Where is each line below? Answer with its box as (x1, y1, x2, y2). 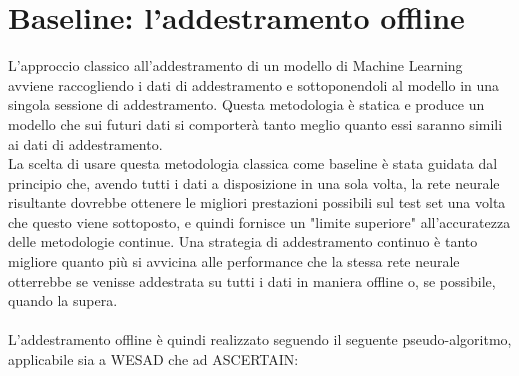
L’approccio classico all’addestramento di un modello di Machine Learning (8, 55, 463, 76)
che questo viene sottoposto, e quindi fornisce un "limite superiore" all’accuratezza (8, 211, 511, 232)
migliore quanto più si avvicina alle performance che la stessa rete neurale (8, 251, 460, 272)
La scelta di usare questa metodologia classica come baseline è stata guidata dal (8, 153, 498, 174)
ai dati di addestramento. (8, 133, 163, 154)
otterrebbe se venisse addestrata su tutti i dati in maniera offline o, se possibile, (8, 270, 496, 291)
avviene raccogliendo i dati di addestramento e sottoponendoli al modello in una (8, 74, 500, 95)
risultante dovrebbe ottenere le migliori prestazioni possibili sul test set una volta (8, 192, 506, 213)
